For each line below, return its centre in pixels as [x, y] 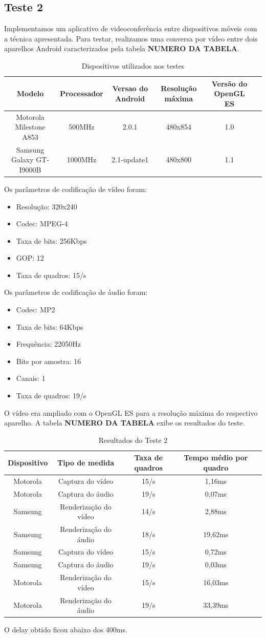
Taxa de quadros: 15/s [51, 275]
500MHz [82, 127]
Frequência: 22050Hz [49, 344]
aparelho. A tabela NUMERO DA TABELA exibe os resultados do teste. [125, 423]
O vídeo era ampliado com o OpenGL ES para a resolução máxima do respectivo [131, 412]
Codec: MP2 [36, 310]
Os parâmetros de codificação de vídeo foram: [76, 189]
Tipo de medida [86, 463]
